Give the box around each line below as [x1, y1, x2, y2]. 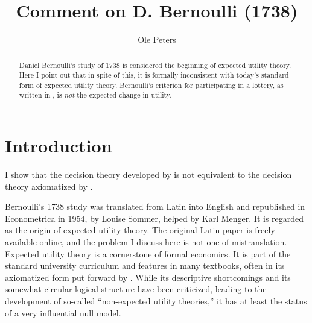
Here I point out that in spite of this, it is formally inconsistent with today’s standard [19, 70, 289, 80]
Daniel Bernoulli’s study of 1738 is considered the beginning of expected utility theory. [19, 60, 291, 70]
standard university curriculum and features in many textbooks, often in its [5, 259, 285, 272]
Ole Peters [138, 33, 176, 46]
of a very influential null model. [5, 306, 121, 319]
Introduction [5, 133, 112, 158]
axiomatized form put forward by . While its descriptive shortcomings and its [5, 271, 291, 283]
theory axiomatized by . [5, 180, 93, 192]
